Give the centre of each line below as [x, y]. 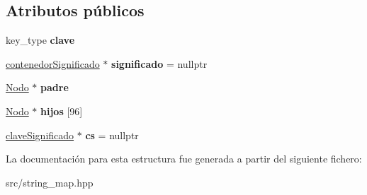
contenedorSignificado [53, 63]
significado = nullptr [159, 63]
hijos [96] [62, 111]
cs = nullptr [112, 135]
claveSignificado [40, 135]
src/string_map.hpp [50, 182]
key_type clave [40, 40]
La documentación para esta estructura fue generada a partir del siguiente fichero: [184, 159]
